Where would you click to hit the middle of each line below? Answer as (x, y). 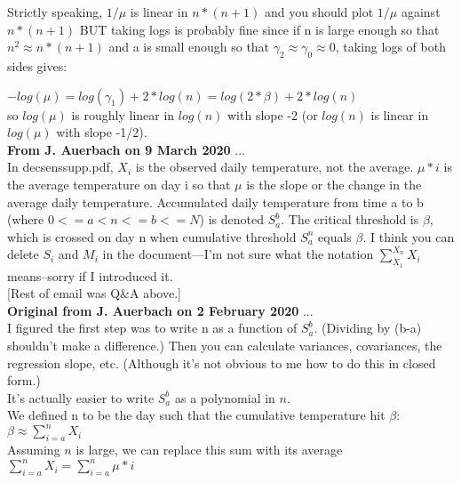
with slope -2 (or (273, 114)
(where (26, 219)
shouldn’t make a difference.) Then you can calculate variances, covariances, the (225, 345)
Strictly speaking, (55, 12)
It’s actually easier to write (81, 397)
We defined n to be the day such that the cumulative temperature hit (196, 415)
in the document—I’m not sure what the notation (238, 254)
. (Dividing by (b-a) (368, 328)
